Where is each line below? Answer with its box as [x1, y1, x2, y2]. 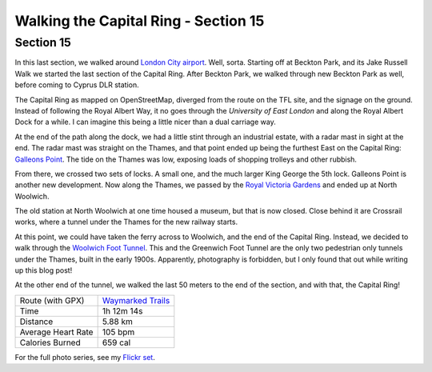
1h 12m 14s [102, 305, 143, 316]
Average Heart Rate [19, 326, 94, 338]
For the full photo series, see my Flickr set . [14, 352, 155, 362]
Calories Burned [19, 337, 81, 348]
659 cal [102, 337, 131, 348]
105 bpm [102, 326, 135, 338]
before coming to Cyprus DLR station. [14, 80, 139, 90]
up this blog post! [14, 266, 73, 275]
